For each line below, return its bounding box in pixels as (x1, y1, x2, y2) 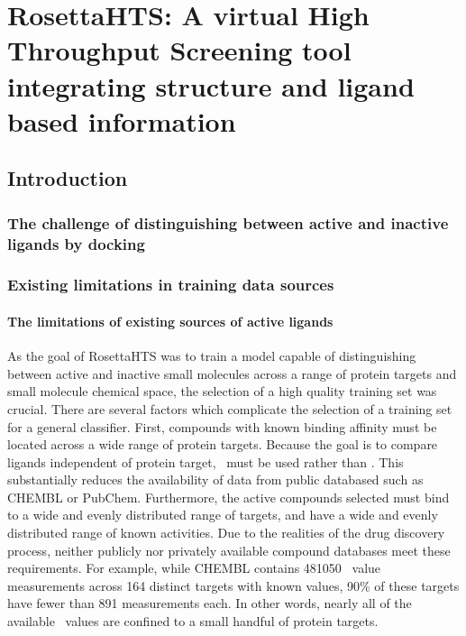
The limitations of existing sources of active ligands (7, 311, 334, 330)
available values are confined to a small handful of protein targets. (7, 612, 379, 631)
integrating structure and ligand (7, 67, 415, 104)
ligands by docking (7, 232, 145, 254)
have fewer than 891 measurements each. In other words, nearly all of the (7, 594, 412, 613)
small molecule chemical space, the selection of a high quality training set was (7, 382, 437, 401)
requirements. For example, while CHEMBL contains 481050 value (7, 558, 381, 577)
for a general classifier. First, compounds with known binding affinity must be (7, 417, 437, 436)
